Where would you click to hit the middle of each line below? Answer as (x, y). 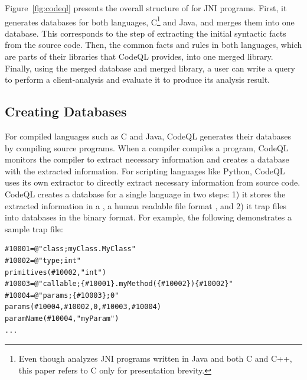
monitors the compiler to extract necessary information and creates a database (147, 159)
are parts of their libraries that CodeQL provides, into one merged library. (139, 56)
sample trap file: (34, 228)
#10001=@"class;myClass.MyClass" (70, 249)
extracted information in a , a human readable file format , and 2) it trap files (146, 205)
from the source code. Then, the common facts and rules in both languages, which (153, 45)
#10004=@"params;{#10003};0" (62, 295)
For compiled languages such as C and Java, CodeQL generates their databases (148, 136)
